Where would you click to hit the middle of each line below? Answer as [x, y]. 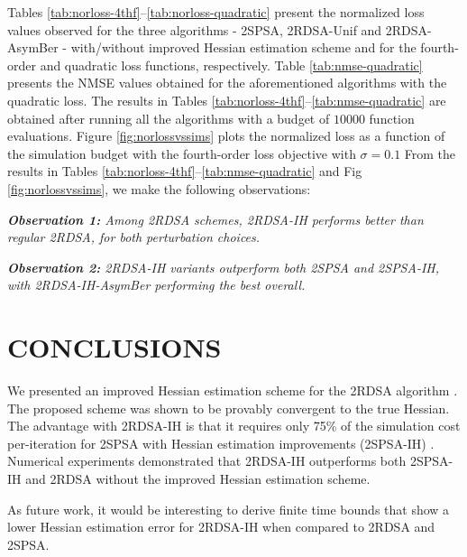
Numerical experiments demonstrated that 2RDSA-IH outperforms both [207, 461]
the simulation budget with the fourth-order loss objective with [182, 153]
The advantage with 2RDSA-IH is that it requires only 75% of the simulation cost [234, 426]
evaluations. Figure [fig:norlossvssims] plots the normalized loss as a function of [226, 136]
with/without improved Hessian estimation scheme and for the [243, 47]
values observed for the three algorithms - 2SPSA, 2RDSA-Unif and [195, 29]
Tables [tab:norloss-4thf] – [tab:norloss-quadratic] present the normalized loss [216, 12]
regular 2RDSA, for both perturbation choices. [134, 237]
